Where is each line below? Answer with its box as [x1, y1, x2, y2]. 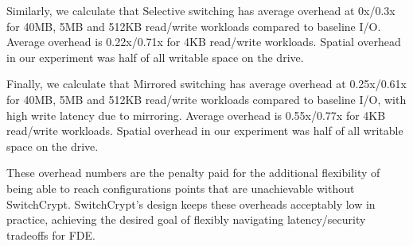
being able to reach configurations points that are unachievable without [6, 179, 355, 196]
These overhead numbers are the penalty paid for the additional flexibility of [6, 164, 380, 181]
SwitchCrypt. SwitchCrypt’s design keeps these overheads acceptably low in [6, 195, 376, 212]
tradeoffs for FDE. [6, 226, 95, 243]
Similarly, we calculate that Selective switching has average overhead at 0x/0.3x [6, 2, 395, 18]
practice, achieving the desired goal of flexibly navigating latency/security [6, 211, 366, 228]
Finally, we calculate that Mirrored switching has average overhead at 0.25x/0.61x [6, 75, 407, 92]
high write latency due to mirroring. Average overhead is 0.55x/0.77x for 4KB [6, 106, 386, 123]
